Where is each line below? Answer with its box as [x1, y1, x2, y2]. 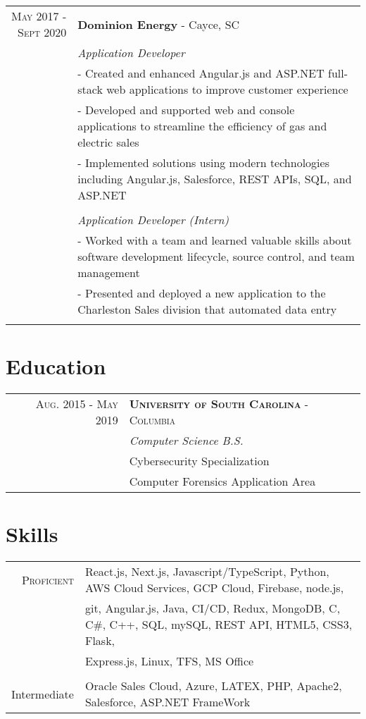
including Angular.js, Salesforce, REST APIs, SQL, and [77, 171, 352, 187]
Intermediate [11, 685, 74, 702]
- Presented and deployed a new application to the [77, 285, 326, 301]
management [77, 264, 140, 281]
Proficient [21, 571, 74, 588]
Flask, [84, 632, 115, 649]
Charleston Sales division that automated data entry [77, 301, 337, 317]
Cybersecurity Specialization [129, 453, 270, 469]
